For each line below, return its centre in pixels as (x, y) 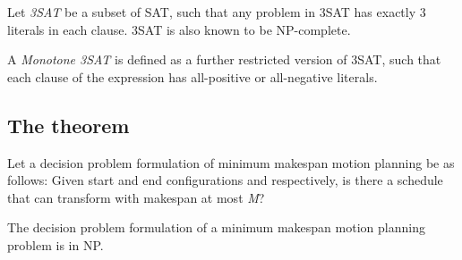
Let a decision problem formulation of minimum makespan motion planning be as (231, 162)
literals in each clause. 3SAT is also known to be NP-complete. (179, 29)
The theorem (68, 125)
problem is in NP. (56, 244)
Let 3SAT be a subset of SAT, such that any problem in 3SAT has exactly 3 (217, 12)
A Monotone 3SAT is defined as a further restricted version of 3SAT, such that (224, 59)
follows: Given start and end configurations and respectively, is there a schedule (225, 180)
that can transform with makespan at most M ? (136, 197)
